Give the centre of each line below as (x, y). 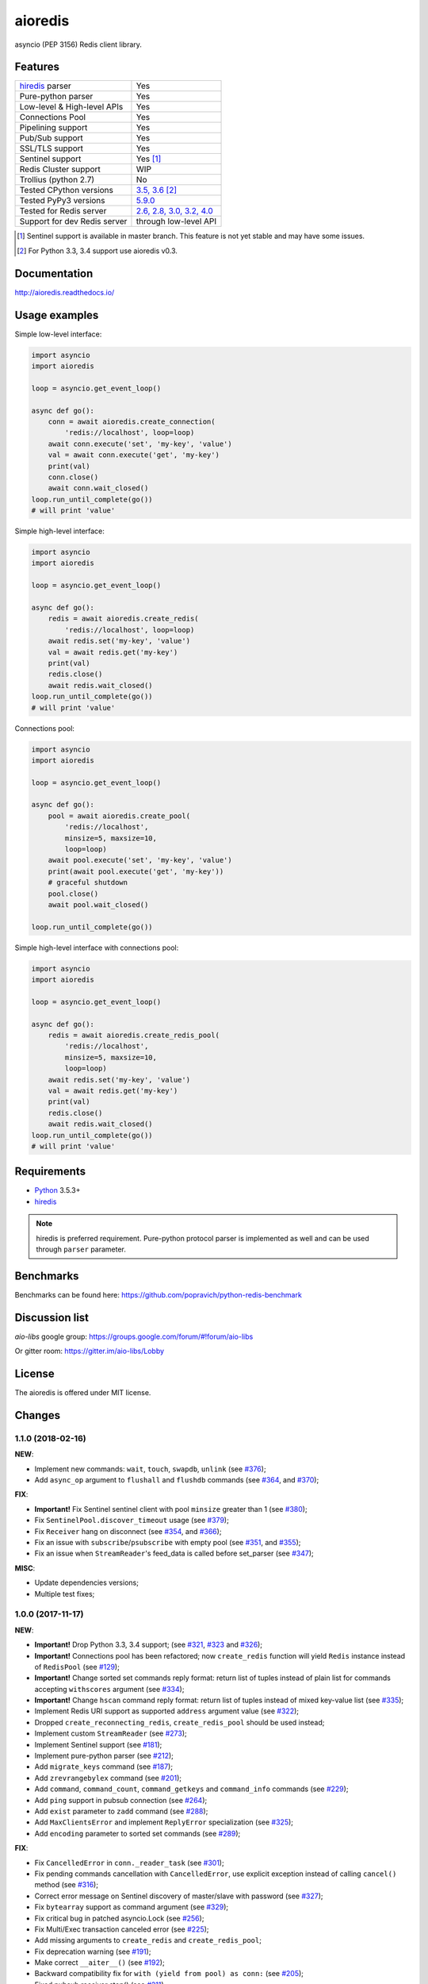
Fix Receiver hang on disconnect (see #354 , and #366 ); (128, 1531)
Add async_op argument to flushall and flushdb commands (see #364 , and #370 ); (177, 1480)
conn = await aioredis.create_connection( (132, 421)
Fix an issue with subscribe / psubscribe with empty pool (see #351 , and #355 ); (168, 1543)
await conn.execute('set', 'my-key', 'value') (140, 444)
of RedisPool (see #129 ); (77, 1667)
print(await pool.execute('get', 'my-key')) (136, 871)
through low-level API (176, 221)
